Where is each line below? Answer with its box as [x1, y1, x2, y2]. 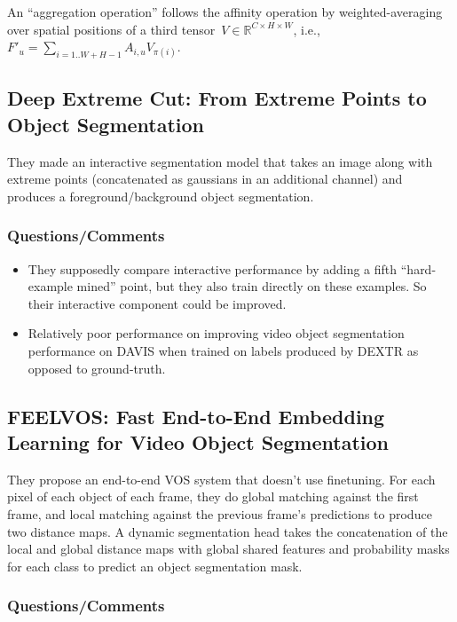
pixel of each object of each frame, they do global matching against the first [7, 487, 419, 506]
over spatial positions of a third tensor [7, 20, 216, 38]
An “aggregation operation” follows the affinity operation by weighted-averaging [7, 3, 443, 20]
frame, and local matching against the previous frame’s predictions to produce [7, 504, 432, 523]
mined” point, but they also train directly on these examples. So [76, 277, 427, 295]
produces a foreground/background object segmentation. [7, 186, 314, 205]
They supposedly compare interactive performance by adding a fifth [28, 259, 398, 278]
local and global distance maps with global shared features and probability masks [7, 539, 450, 558]
